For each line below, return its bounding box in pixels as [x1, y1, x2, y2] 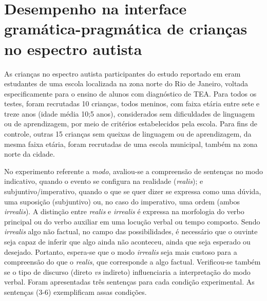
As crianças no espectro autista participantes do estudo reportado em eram [4, 68, 241, 79]
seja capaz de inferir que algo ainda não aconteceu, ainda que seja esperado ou [4, 236, 251, 247]
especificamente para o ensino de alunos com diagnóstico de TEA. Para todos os [4, 88, 257, 99]
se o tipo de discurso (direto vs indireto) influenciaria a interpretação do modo [4, 266, 251, 277]
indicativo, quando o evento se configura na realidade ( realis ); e [4, 176, 203, 186]
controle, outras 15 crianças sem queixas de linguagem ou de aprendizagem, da [4, 128, 252, 139]
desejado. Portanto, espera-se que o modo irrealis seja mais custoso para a [4, 246, 237, 257]
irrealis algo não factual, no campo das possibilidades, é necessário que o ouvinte [4, 226, 258, 237]
